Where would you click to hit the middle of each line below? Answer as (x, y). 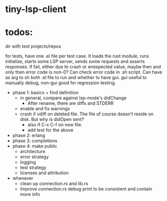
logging (28, 162)
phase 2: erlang (29, 136)
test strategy (33, 168)
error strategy (34, 157)
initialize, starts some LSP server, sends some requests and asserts (75, 61)
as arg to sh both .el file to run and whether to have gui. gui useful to (76, 78)
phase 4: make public (35, 146)
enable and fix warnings (45, 109)
